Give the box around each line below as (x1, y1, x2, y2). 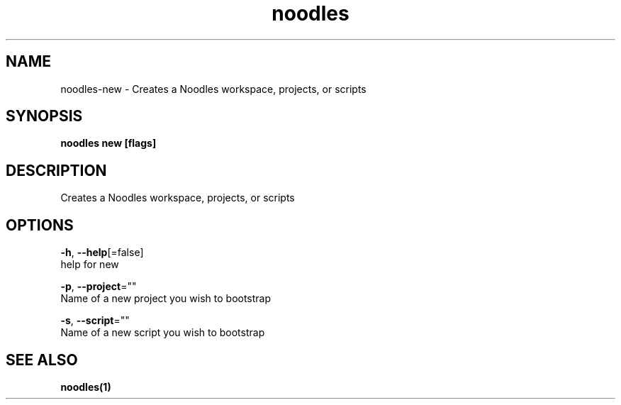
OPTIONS (6, 216, 74, 234)
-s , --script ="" (60, 314, 130, 327)
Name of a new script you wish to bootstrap (60, 326, 265, 339)
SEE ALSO (6, 350, 78, 369)
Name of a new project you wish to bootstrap (60, 292, 272, 305)
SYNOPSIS (6, 107, 83, 126)
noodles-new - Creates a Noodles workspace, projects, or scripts (60, 82, 367, 95)
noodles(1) (60, 380, 111, 393)
